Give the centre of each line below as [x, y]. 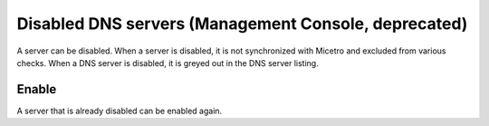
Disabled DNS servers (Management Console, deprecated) [242, 24]
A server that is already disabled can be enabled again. [120, 111]
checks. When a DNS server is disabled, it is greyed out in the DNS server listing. [168, 63]
